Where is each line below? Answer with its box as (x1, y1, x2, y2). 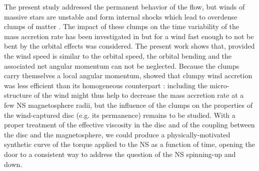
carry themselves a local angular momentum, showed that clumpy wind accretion (4, 70, 252, 81)
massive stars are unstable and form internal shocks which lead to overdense (4, 11, 237, 22)
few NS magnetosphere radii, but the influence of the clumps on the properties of (4, 99, 253, 110)
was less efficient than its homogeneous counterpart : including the (4, 80, 207, 90)
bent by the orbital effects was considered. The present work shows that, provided (4, 41, 255, 51)
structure (4, 90, 32, 100)
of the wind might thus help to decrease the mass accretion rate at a (34, 90, 244, 100)
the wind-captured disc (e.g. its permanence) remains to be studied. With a (4, 109, 235, 120)
